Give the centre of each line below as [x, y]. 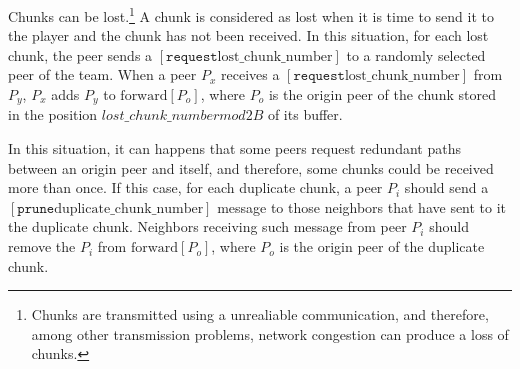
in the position [53, 114]
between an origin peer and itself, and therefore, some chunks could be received [251, 167]
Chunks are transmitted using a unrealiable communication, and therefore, [260, 314]
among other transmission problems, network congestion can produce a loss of [270, 333]
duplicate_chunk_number [129, 208]
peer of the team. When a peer [102, 74]
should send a [446, 187]
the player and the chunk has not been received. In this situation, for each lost [248, 35]
